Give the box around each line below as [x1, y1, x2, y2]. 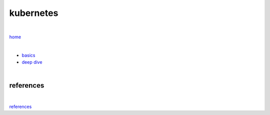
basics [21, 52, 35, 58]
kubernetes [9, 7, 58, 18]
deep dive [21, 59, 42, 65]
